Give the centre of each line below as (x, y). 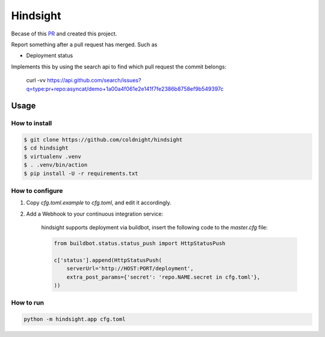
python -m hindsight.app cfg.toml (75, 319)
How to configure (37, 190)
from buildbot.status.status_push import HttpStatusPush (140, 244)
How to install (32, 123)
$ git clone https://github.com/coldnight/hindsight (103, 140)
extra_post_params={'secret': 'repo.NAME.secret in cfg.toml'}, (163, 277)
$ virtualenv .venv (52, 156)
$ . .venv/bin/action (56, 165)
